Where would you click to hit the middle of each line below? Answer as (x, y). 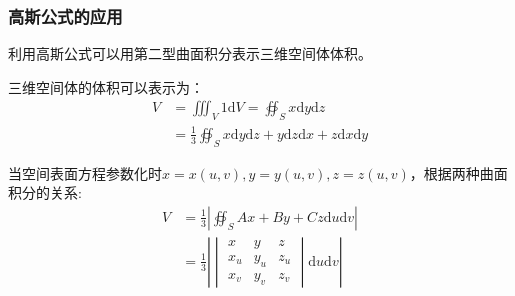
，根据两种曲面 (458, 172)
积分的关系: (45, 192)
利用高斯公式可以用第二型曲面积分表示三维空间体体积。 (190, 53)
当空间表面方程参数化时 (85, 172)
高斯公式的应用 (65, 15)
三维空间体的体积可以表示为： (106, 86)
